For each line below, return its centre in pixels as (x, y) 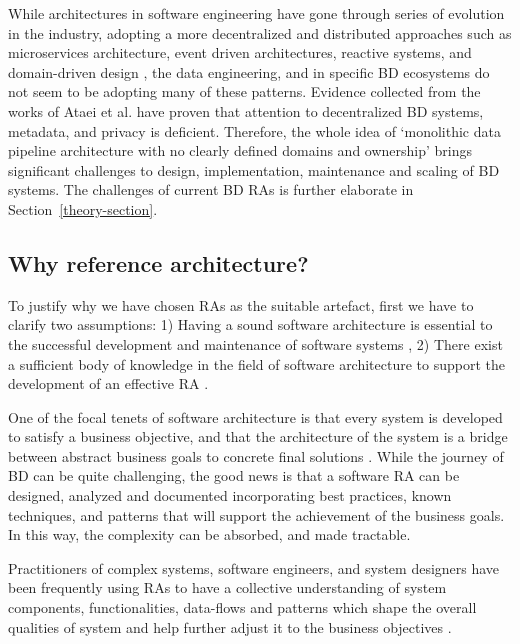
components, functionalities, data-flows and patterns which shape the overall (242, 607)
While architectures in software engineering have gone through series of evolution (256, 13)
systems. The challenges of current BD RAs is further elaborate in (211, 189)
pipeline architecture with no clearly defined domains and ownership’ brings (240, 150)
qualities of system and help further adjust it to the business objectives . (230, 626)
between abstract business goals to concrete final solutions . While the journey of (256, 455)
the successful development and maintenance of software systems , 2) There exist (255, 343)
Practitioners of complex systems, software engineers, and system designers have (254, 567)
